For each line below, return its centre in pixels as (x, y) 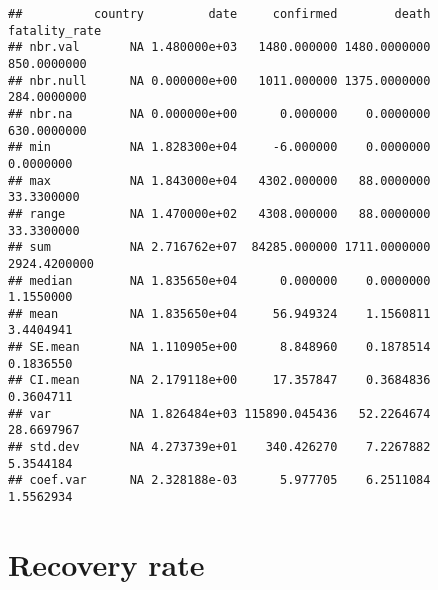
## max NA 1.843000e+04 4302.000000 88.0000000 (219, 180)
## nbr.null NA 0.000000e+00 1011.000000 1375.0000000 (219, 80)
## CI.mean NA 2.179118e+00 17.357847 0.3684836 (219, 380)
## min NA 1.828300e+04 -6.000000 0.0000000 (219, 147)
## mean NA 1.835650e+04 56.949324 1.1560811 (219, 313)
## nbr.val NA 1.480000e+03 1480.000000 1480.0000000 (219, 47)
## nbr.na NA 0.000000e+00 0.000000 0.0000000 (219, 113)
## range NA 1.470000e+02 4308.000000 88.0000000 (219, 213)
